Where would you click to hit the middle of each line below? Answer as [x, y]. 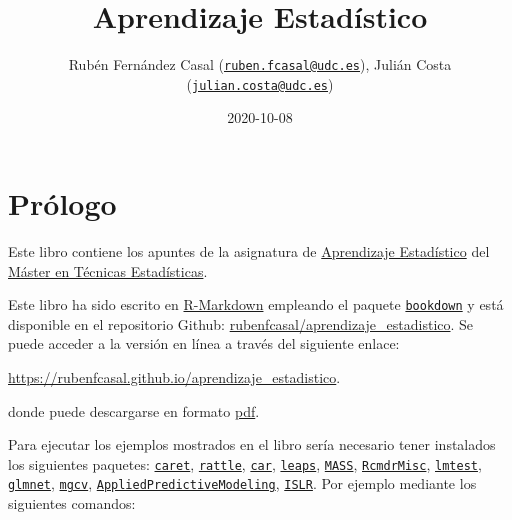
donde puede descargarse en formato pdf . [134, 410]
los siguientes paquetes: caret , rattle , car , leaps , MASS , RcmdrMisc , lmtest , [245, 463]
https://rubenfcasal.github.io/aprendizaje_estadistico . [174, 377]
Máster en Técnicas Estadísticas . [108, 270]
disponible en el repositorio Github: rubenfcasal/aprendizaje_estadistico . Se [241, 323]
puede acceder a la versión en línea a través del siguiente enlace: [204, 343]
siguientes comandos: [72, 503]
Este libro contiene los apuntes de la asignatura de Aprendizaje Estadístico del [249, 250]
